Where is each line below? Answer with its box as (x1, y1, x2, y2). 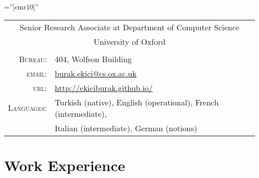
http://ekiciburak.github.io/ (55, 82, 153, 93)
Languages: (8, 102, 47, 114)
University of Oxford (93, 35, 166, 47)
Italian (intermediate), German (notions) (55, 122, 197, 134)
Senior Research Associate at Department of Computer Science (19, 21, 240, 33)
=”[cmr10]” (4, 1, 39, 11)
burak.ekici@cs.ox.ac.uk (55, 67, 137, 79)
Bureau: (19, 53, 47, 65)
